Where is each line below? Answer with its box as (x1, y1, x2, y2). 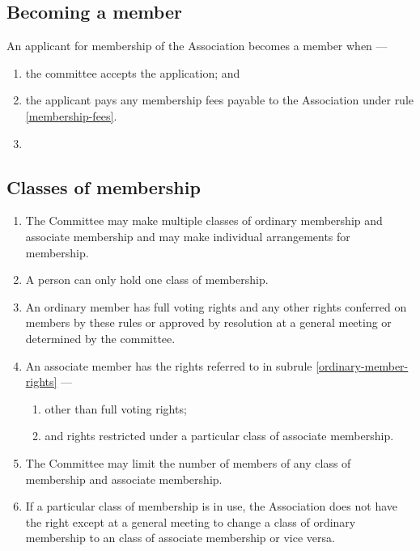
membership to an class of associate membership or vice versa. (25, 529, 335, 546)
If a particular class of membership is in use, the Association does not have (25, 498, 397, 515)
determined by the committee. (25, 329, 176, 346)
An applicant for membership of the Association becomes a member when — (6, 37, 388, 54)
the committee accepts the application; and (25, 64, 240, 81)
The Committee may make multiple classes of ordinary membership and (25, 212, 383, 229)
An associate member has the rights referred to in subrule (25, 357, 312, 374)
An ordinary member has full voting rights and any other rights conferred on (25, 298, 407, 315)
